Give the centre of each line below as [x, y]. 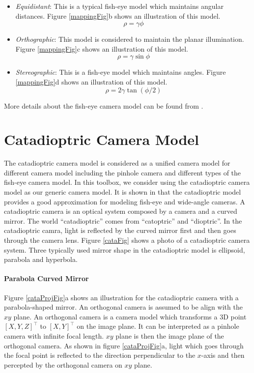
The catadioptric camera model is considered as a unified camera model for [117, 163]
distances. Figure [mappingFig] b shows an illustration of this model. [118, 15]
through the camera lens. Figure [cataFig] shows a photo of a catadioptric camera [127, 240]
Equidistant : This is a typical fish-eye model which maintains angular [119, 6]
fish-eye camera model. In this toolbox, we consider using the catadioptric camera [127, 182]
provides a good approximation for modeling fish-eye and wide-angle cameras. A [125, 201]
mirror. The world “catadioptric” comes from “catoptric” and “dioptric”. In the [123, 220]
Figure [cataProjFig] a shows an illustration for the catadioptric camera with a [121, 297]
